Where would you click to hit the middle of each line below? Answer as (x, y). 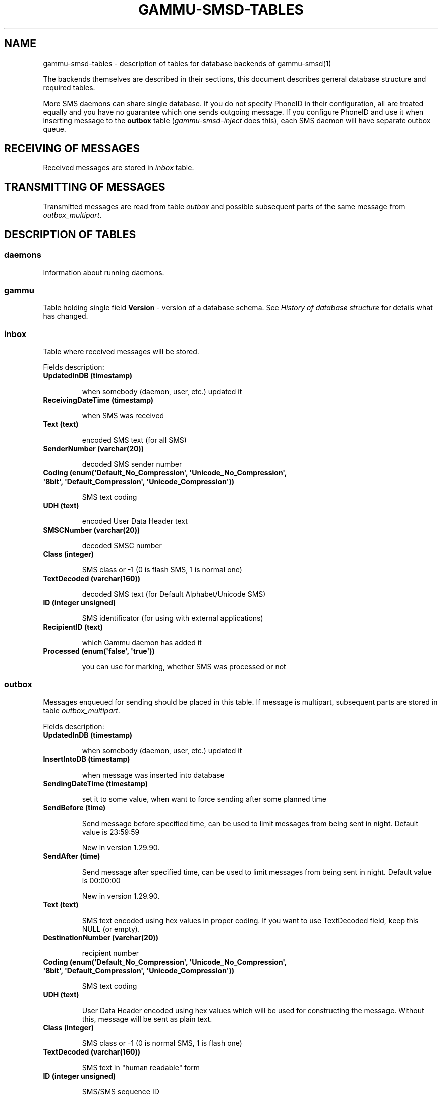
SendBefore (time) (74, 807)
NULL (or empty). (111, 929)
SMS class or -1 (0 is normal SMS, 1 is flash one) (162, 1043)
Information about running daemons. (104, 272)
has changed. (66, 316)
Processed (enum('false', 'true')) (99, 651)
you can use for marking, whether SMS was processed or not (184, 667)
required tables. (69, 87)
